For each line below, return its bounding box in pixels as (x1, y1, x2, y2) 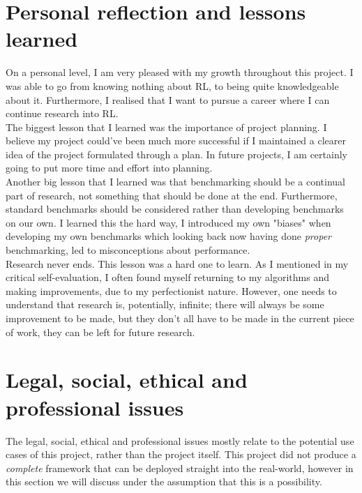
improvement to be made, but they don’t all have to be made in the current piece (6, 311, 354, 325)
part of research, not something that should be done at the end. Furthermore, (6, 188, 338, 202)
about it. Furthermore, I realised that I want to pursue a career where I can (6, 92, 330, 107)
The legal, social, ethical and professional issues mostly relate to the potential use (6, 433, 354, 448)
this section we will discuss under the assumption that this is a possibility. (6, 474, 322, 489)
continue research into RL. (6, 106, 119, 121)
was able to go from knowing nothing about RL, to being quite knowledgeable (6, 78, 339, 93)
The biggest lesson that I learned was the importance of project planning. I (6, 119, 327, 134)
